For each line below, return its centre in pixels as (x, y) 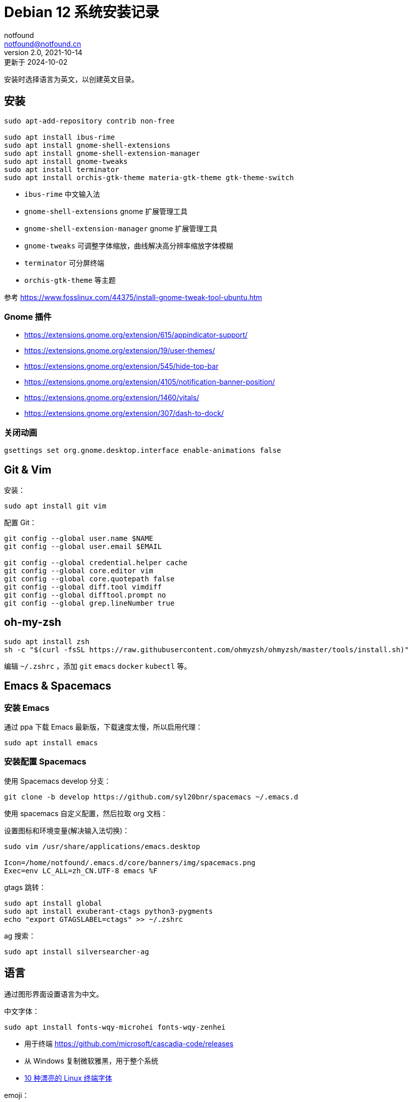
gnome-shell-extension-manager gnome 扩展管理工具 (121, 228)
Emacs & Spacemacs (58, 686)
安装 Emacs (27, 708)
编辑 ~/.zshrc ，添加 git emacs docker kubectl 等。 (98, 666)
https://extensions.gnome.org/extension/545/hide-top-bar (122, 366)
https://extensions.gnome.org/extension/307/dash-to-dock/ (124, 413)
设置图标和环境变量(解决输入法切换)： (67, 830)
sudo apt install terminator (62, 169)
